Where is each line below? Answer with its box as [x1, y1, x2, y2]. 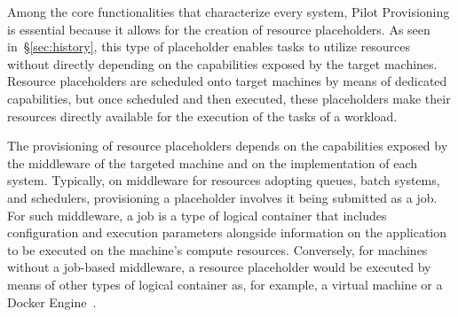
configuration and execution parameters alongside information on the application [7, 223, 447, 242]
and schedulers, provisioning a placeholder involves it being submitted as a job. [7, 188, 438, 206]
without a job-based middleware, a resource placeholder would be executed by [7, 258, 431, 276]
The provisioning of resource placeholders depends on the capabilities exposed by [7, 136, 448, 155]
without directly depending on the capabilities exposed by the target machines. [7, 54, 438, 73]
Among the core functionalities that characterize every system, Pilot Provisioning [7, 3, 450, 20]
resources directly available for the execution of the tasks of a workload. [7, 106, 398, 125]
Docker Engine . [7, 292, 97, 311]
